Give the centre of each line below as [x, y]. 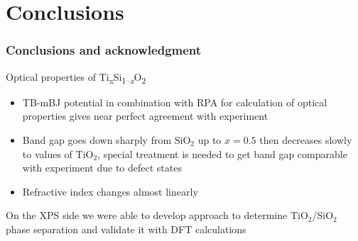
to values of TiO [58, 153]
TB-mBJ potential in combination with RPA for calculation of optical [175, 102]
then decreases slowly [306, 139]
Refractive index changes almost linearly [110, 191]
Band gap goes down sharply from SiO [107, 139]
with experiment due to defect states [102, 168]
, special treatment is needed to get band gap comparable [222, 153]
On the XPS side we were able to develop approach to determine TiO [157, 215]
